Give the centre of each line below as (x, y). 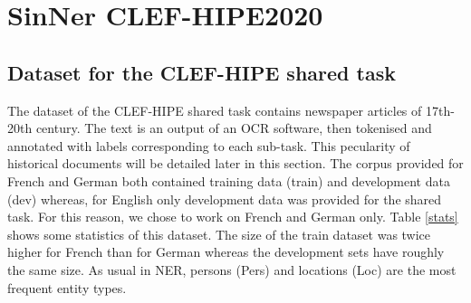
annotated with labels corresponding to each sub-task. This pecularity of (209, 145)
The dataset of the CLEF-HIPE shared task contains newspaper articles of (215, 110)
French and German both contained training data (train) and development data (229, 180)
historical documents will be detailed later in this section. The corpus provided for (235, 163)
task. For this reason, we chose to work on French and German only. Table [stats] (233, 217)
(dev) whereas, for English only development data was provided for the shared (225, 199)
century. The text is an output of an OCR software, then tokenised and (234, 128)
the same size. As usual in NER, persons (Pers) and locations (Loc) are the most (232, 269)
